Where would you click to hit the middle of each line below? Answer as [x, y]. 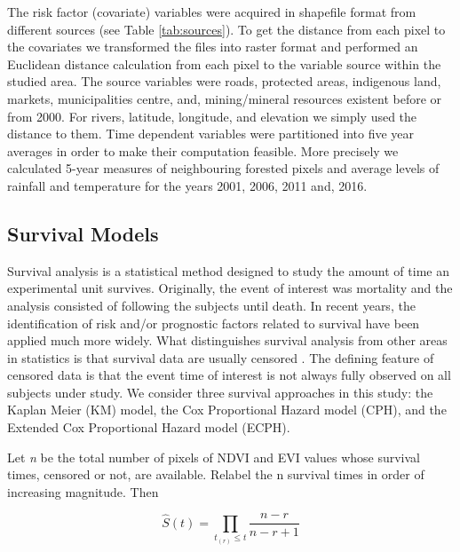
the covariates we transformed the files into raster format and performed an [213, 47]
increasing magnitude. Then [83, 491]
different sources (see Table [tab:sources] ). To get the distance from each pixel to [226, 29]
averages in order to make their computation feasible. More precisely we [203, 150]
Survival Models [83, 233]
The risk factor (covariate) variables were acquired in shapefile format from [212, 12]
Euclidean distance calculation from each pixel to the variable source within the [224, 63]
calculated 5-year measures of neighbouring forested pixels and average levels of [223, 168]
